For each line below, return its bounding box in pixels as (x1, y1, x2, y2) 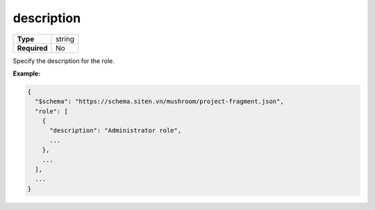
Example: (12, 69, 41, 78)
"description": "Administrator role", (49, 127, 182, 134)
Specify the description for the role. (12, 56, 115, 65)
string (56, 34, 75, 44)
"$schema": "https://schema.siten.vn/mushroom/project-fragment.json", (35, 98, 284, 105)
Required (17, 43, 48, 53)
